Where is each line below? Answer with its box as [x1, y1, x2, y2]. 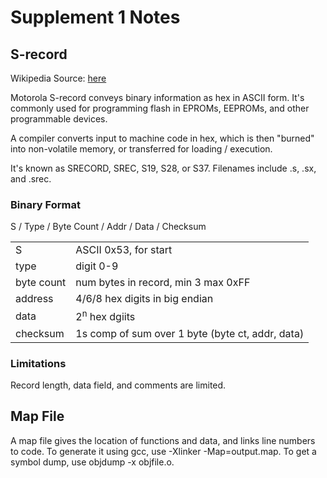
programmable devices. [10, 113, 108, 125]
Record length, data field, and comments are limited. [10, 379, 227, 391]
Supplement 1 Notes [10, 6, 181, 29]
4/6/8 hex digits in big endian [75, 292, 214, 306]
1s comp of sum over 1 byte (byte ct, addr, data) [75, 326, 305, 340]
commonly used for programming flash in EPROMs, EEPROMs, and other [10, 102, 310, 114]
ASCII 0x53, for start [75, 243, 173, 257]
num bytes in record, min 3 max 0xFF [75, 276, 251, 290]
